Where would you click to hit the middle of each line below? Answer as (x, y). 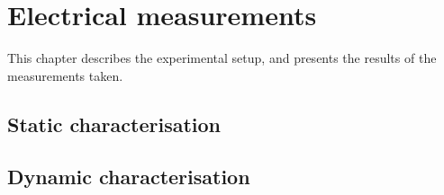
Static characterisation (114, 124)
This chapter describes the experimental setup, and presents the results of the (222, 58)
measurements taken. (65, 75)
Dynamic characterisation (129, 177)
